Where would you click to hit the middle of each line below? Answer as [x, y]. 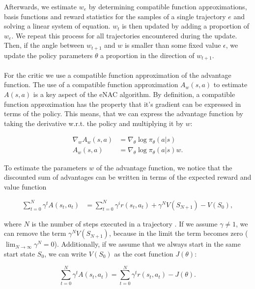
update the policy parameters [48, 55]
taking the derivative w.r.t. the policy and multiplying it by [94, 123]
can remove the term [35, 233]
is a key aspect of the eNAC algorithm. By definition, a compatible [134, 94]
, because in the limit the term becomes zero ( [178, 233]
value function [25, 186]
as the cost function [144, 254]
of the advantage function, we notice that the [164, 167]
